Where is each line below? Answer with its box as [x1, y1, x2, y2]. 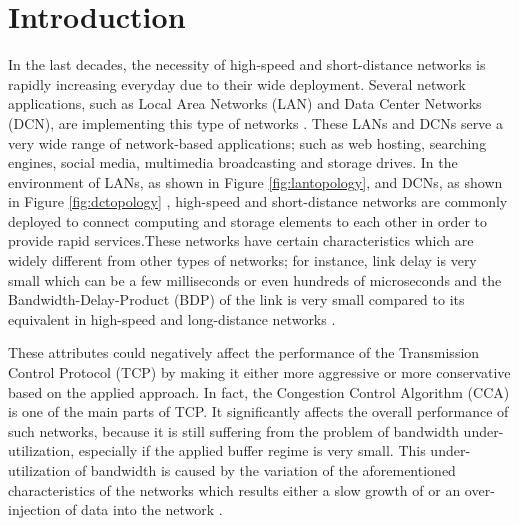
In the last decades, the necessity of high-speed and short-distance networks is [8, 54, 486, 75]
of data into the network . [65, 499, 223, 520]
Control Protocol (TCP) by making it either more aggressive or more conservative [8, 362, 511, 383]
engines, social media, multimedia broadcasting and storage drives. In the [8, 152, 458, 173]
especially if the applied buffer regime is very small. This [78, 440, 426, 461]
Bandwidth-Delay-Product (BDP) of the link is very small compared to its [8, 289, 465, 310]
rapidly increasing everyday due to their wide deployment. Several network [8, 73, 466, 94]
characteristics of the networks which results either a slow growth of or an [8, 479, 461, 500]
